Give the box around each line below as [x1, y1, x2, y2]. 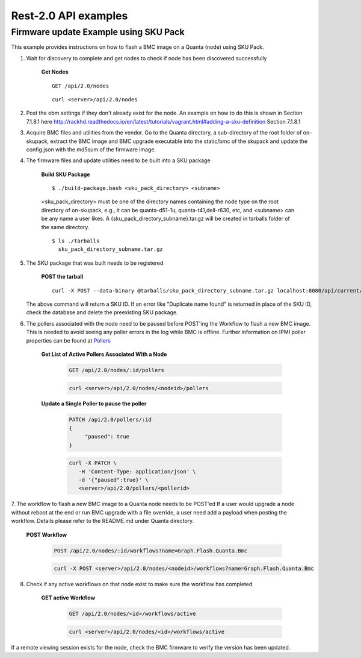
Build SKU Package [41, 171, 90, 178]
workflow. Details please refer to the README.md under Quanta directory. [11, 517, 194, 525]
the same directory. [41, 223, 90, 230]
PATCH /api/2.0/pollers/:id [69, 416, 152, 423]
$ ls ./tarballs [52, 238, 100, 244]
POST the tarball [41, 273, 84, 280]
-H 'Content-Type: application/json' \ [78, 468, 196, 475]
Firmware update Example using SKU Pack [11, 27, 185, 37]
